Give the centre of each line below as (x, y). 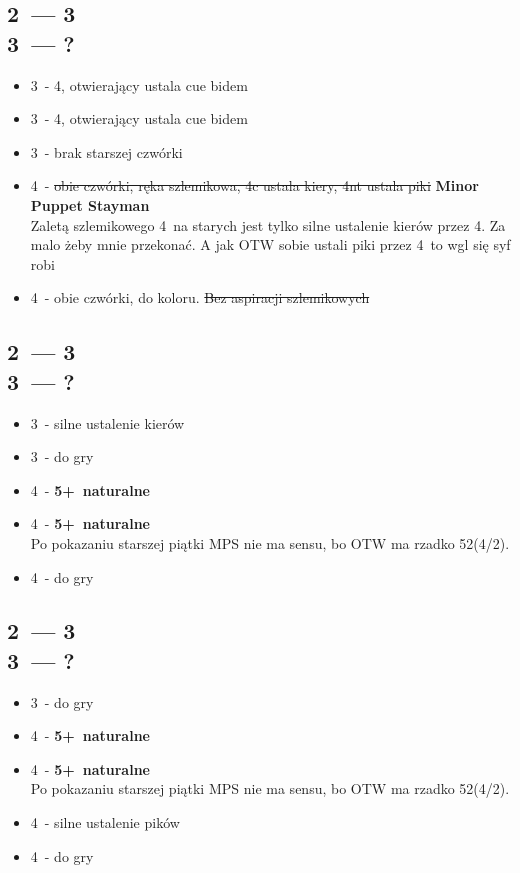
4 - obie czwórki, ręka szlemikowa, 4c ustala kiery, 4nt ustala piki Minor (254, 185)
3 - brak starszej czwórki (106, 151)
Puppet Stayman (90, 204)
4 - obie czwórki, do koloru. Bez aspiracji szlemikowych (200, 297)
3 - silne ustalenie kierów (107, 422)
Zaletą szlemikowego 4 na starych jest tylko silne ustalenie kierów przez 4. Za (268, 224)
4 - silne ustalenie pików (105, 822)
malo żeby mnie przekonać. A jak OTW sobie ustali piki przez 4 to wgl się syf (270, 244)
